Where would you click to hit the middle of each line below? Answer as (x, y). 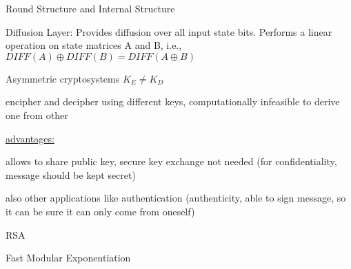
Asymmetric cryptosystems (63, 78)
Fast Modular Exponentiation (68, 258)
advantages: (30, 138)
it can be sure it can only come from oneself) (100, 211)
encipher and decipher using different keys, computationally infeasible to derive (173, 101)
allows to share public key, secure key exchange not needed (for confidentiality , (171, 161)
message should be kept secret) (71, 174)
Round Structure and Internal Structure (90, 8)
